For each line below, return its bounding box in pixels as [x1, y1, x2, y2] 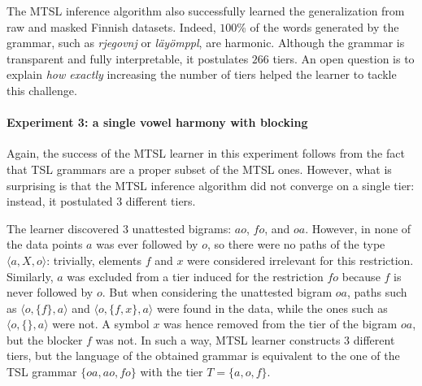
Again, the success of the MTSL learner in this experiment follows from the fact [7, 145, 405, 162]
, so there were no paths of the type [207, 236, 385, 253]
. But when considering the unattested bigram [102, 284, 333, 301]
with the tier [140, 363, 203, 380]
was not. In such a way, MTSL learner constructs [95, 331, 341, 348]
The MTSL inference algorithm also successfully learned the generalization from [7, 2, 405, 19]
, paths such [346, 284, 407, 301]
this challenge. [7, 81, 77, 98]
